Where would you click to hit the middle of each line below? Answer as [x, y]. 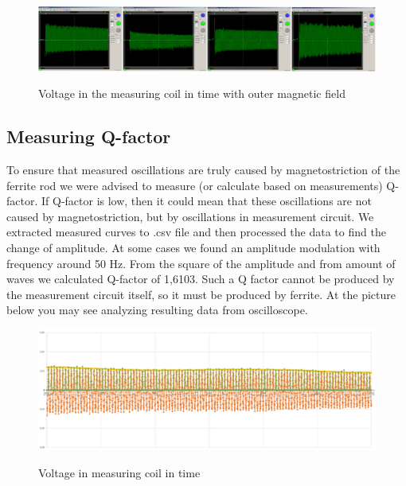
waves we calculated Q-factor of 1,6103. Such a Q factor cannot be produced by [201, 279]
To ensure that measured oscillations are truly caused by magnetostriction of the [203, 169]
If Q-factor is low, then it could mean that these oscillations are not [206, 201]
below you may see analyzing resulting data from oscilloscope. [157, 310]
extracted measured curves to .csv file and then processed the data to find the [196, 232]
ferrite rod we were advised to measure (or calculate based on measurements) [195, 185]
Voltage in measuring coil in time [119, 472]
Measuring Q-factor [89, 136]
